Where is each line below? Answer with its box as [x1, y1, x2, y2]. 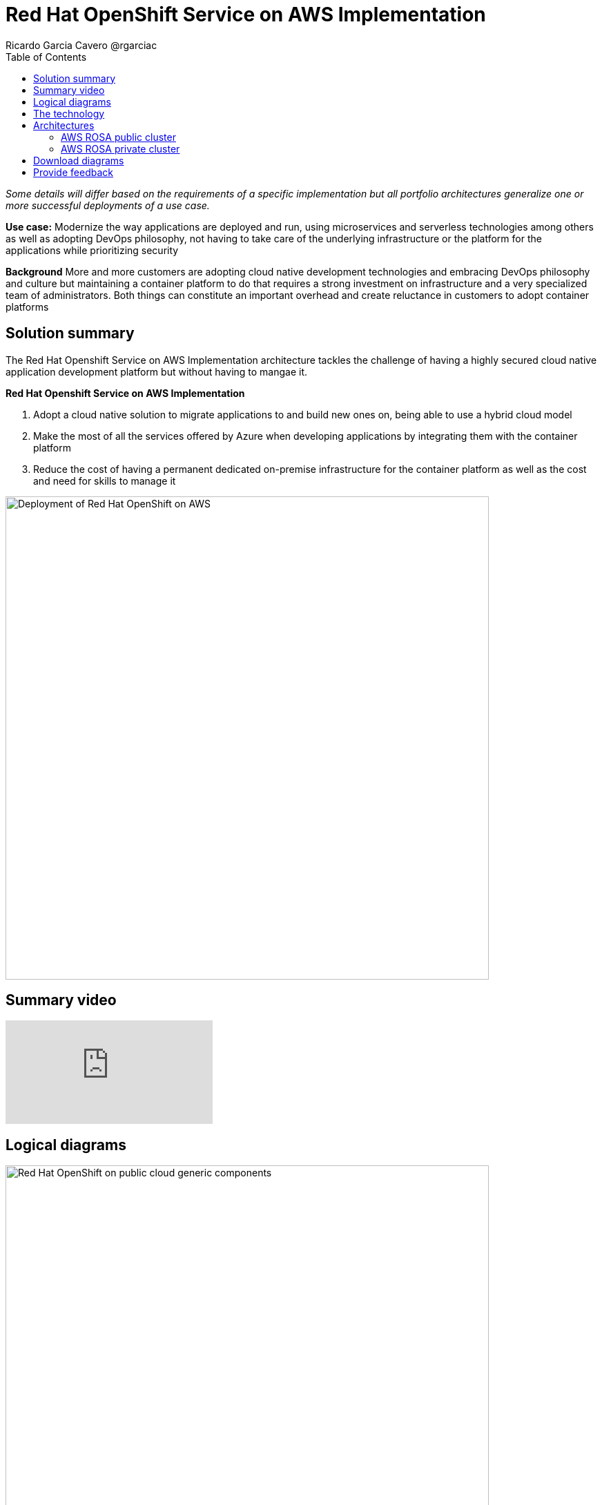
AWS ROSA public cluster [61, 130, 176, 143]
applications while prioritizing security [6, 244, 179, 256]
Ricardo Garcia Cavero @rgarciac [6, 39, 157, 51]
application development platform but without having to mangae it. [6, 365, 308, 378]
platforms [6, 300, 49, 313]
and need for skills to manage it [33, 474, 176, 487]
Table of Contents [6, 50, 87, 63]
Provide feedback [33, 166, 113, 178]
